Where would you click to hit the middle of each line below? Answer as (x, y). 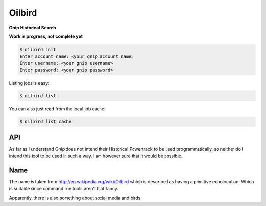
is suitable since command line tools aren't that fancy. (64, 189)
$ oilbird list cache (46, 122)
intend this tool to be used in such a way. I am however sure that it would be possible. (96, 156)
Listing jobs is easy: (29, 83)
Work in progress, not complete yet (46, 36)
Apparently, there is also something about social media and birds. (76, 198)
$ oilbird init (38, 49)
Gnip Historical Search (33, 28)
